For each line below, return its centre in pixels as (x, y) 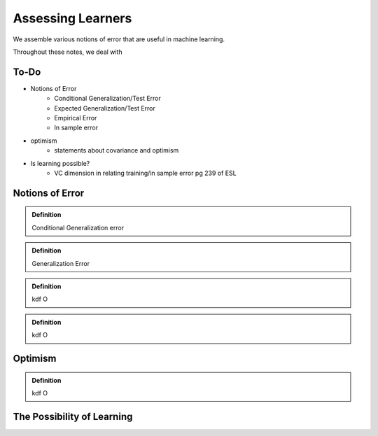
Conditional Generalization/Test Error (107, 99)
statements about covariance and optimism (117, 150)
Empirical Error (76, 118)
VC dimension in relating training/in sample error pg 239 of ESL (146, 173)
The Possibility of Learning (73, 416)
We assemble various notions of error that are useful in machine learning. (119, 39)
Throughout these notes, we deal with (68, 52)
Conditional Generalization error (78, 227)
